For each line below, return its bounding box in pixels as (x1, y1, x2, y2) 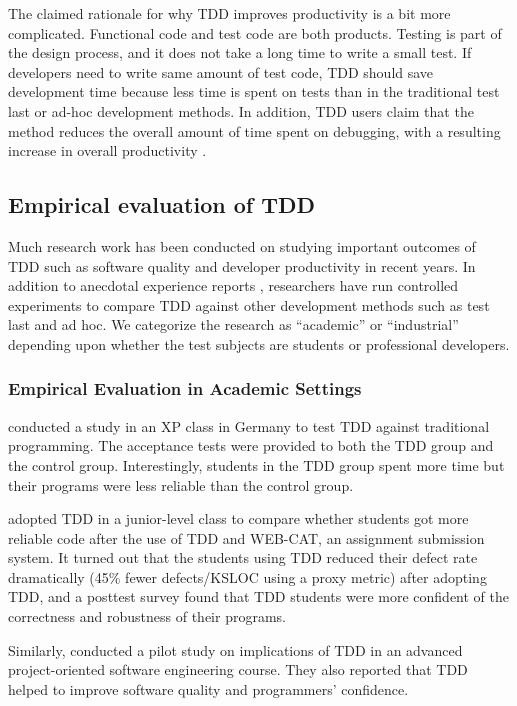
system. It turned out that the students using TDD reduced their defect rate (8, 547, 478, 568)
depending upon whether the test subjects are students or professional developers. (8, 333, 510, 354)
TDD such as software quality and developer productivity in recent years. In (8, 255, 476, 276)
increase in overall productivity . (8, 140, 207, 161)
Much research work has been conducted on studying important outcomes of (8, 235, 476, 256)
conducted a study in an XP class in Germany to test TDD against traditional (8, 415, 490, 436)
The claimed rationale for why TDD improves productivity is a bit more (8, 3, 451, 23)
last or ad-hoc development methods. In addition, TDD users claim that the (8, 100, 474, 121)
